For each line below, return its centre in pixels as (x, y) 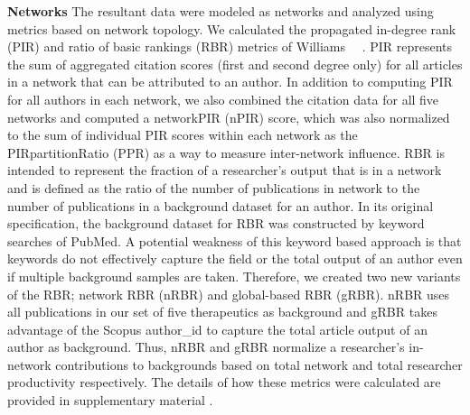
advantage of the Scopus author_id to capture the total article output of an (217, 329)
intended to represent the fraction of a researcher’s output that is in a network (225, 170)
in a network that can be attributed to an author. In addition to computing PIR (230, 82)
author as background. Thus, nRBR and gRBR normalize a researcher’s (206, 347)
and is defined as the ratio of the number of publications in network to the (214, 187)
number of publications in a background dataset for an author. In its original (221, 205)
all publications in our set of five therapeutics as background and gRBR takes (222, 312)
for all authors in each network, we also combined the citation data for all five (223, 99)
